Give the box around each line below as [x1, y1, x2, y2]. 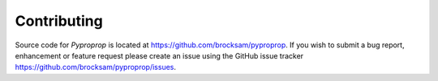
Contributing [15, 12, 103, 30]
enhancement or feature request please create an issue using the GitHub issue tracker [15, 51, 304, 60]
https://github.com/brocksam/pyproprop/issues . [15, 63, 177, 72]
